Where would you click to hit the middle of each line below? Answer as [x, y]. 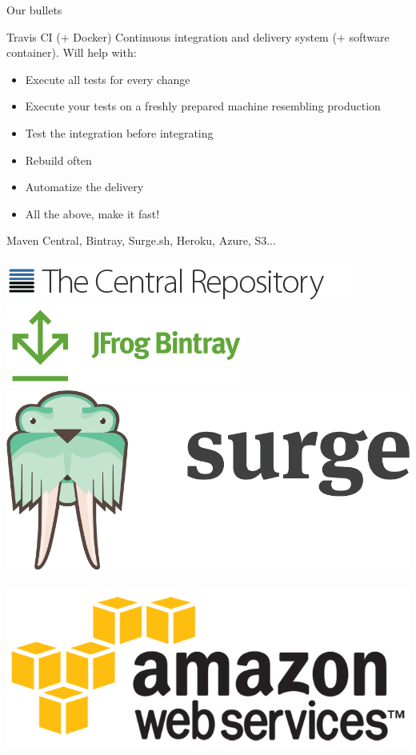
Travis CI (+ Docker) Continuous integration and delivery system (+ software [198, 36]
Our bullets [34, 10]
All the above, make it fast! [92, 213]
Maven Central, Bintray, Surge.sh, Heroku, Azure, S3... [141, 240]
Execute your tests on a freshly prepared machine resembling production [203, 106]
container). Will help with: [72, 52]
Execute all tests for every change [108, 79]
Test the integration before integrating [119, 132]
